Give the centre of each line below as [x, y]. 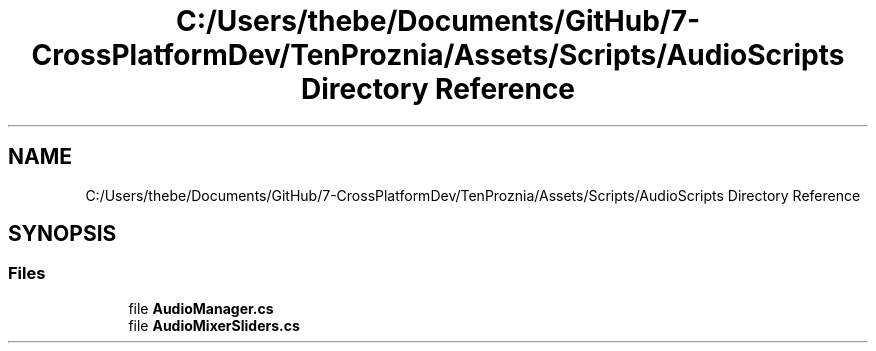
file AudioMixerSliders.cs [214, 325]
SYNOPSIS [62, 234]
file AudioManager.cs [201, 308]
